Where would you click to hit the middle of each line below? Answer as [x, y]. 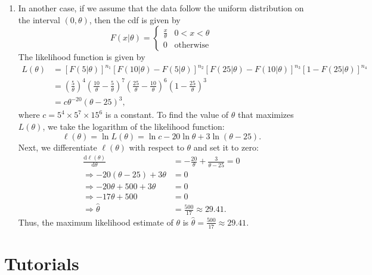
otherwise [192, 46]
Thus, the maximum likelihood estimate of [96, 222]
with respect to [156, 147]
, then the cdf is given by [135, 19]
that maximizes [266, 115]
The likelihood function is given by [82, 57]
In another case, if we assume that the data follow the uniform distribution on [161, 8]
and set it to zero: [226, 147]
